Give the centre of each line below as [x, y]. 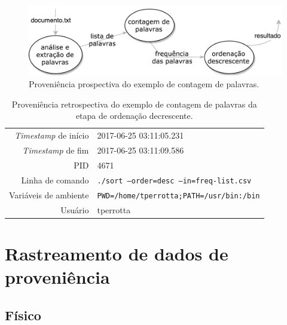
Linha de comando [55, 180]
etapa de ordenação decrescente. [134, 116]
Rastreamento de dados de [117, 253]
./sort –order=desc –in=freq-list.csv [174, 181]
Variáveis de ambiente [49, 194]
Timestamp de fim [56, 150]
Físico [23, 315]
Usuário [75, 209]
